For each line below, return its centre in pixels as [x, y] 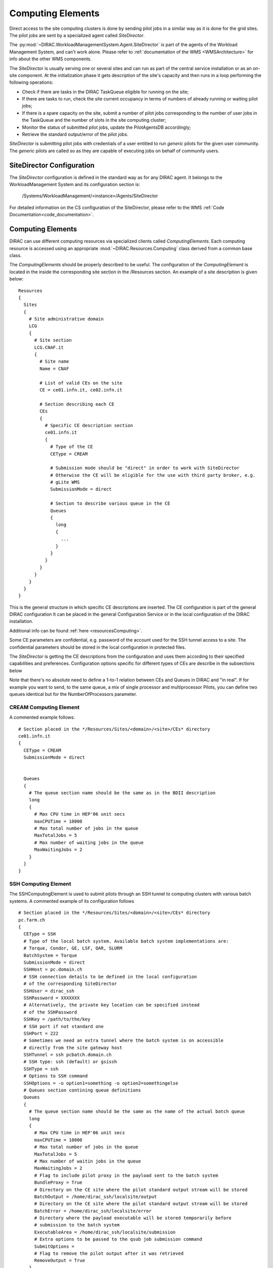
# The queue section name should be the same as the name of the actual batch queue [137, 1112]
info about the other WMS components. [51, 59]
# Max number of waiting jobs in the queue [89, 842]
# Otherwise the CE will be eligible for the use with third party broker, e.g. [153, 475]
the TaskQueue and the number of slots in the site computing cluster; [94, 120]
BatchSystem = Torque [50, 955]
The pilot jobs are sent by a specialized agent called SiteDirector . [77, 35]
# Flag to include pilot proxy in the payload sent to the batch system [126, 1175]
